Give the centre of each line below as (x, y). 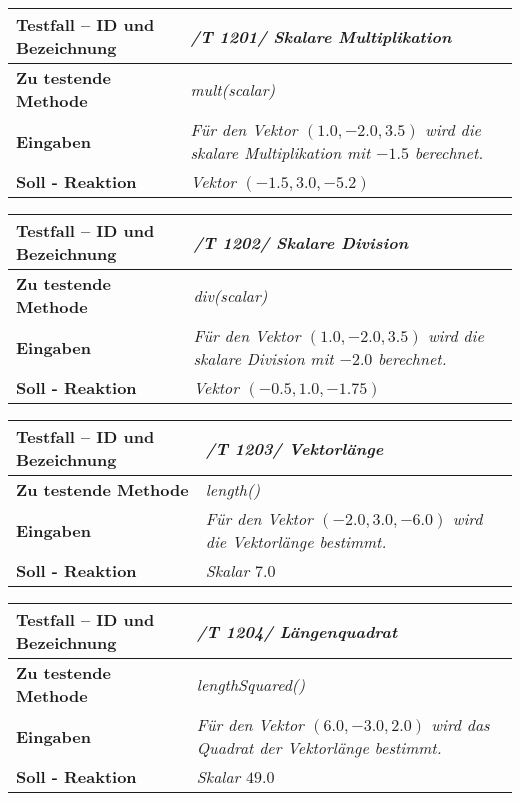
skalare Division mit (263, 358)
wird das (460, 724)
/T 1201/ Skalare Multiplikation (321, 36)
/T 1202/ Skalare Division (301, 242)
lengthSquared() (250, 684)
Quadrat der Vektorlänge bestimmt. (319, 747)
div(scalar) (230, 295)
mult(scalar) (232, 89)
